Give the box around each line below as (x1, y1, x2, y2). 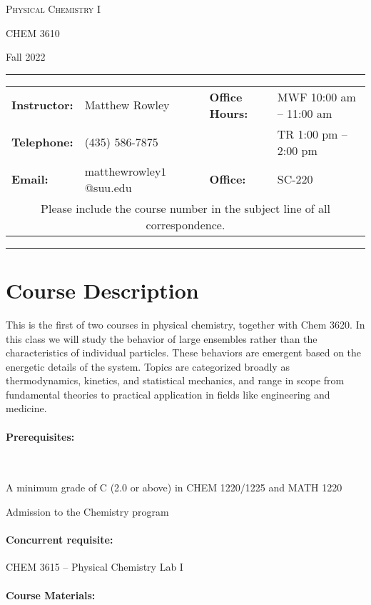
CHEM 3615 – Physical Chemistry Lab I (6, 559, 183, 574)
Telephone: (11, 134, 73, 151)
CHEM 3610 (6, 25, 60, 40)
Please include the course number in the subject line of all (41, 199, 330, 216)
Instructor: (11, 96, 73, 114)
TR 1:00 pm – (277, 125, 347, 142)
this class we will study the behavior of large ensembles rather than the (6, 331, 317, 346)
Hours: (209, 104, 248, 121)
